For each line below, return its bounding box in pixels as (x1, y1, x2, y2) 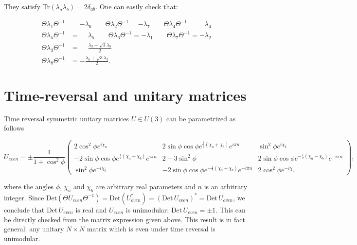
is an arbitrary (204, 181, 248, 192)
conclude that (4, 204, 45, 214)
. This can (215, 204, 246, 214)
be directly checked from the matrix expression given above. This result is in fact (4, 214, 245, 224)
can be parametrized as (166, 113, 236, 123)
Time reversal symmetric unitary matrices (4, 113, 129, 123)
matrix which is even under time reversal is (87, 224, 215, 234)
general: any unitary (4, 224, 64, 234)
